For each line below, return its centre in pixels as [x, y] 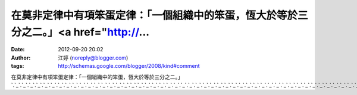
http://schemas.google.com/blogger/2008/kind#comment [129, 66]
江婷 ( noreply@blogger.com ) [93, 58]
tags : [18, 66]
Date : [18, 50]
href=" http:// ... [112, 32]
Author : [21, 58]
